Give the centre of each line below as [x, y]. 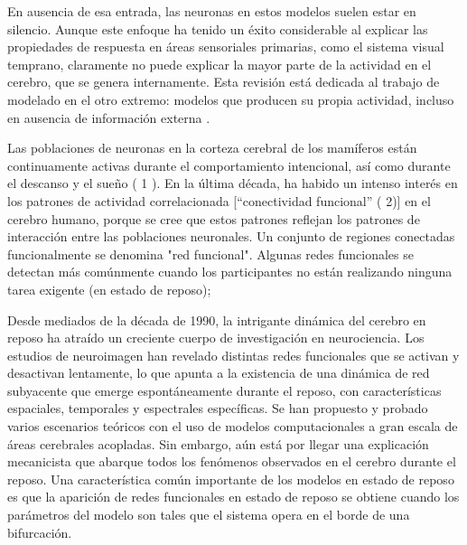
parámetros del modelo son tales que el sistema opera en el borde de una [209, 515]
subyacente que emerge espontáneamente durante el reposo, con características [224, 390]
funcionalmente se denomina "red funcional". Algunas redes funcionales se [211, 254]
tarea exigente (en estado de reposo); [109, 289]
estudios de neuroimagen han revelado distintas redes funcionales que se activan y [233, 355]
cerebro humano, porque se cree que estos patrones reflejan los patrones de [214, 218]
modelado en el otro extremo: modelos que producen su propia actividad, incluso [231, 99]
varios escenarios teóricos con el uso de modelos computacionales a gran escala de [233, 426]
